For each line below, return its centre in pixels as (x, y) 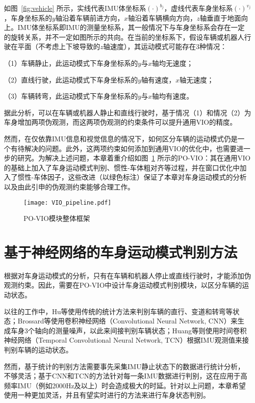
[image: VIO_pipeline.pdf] (67, 202)
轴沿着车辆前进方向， (89, 17)
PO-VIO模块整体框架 (57, 218)
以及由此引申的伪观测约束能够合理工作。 (69, 186)
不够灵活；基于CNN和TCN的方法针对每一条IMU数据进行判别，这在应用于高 (126, 376)
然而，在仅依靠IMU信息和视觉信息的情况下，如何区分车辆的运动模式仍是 (121, 138)
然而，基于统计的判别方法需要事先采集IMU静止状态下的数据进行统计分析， (124, 366)
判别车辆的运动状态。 (38, 350)
